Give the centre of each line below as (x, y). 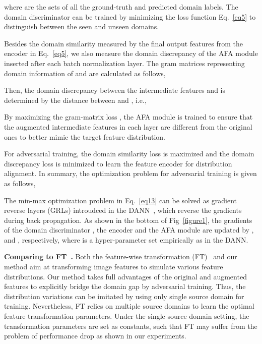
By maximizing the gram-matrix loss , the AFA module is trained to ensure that (128, 117)
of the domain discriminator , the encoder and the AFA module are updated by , (129, 230)
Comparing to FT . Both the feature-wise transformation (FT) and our (121, 256)
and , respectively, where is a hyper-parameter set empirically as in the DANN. (126, 239)
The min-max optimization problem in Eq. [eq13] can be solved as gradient (121, 200)
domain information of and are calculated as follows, (85, 73)
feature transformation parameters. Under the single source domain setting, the (127, 316)
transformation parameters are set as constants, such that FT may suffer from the (131, 326)
